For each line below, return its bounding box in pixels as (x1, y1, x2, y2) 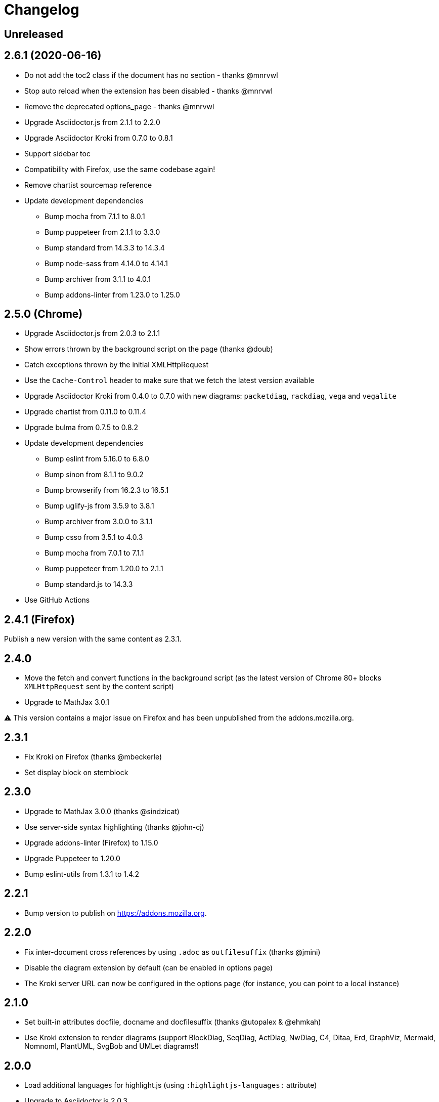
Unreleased (4, 27, 64, 40)
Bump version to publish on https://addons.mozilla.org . (24, 908, 207, 917)
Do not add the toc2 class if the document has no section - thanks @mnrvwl (24, 70, 278, 79)
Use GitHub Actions (24, 596, 90, 605)
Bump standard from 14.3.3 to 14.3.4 (45, 243, 165, 252)
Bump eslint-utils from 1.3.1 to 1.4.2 (24, 869, 140, 878)
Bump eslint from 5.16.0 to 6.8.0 (45, 454, 149, 463)
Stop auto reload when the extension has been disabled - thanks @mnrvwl (24, 86, 273, 95)
